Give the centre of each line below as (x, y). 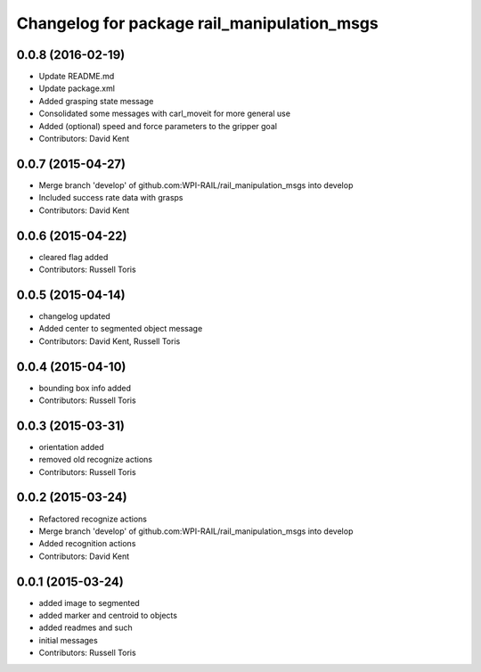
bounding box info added (85, 388)
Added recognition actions (87, 544)
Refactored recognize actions (93, 519)
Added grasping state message (96, 101)
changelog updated (74, 316)
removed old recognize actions (96, 460)
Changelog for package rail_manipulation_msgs (197, 23)
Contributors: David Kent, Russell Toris (110, 341)
